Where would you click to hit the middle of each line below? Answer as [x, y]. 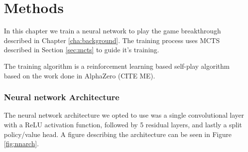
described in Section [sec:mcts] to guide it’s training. [82, 50]
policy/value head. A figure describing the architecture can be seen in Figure [118, 134]
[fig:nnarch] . [22, 144]
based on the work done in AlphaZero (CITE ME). [80, 75]
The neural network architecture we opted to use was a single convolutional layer [124, 115]
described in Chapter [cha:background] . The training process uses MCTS [112, 40]
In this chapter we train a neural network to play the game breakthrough [112, 31]
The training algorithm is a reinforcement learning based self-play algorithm [117, 66]
